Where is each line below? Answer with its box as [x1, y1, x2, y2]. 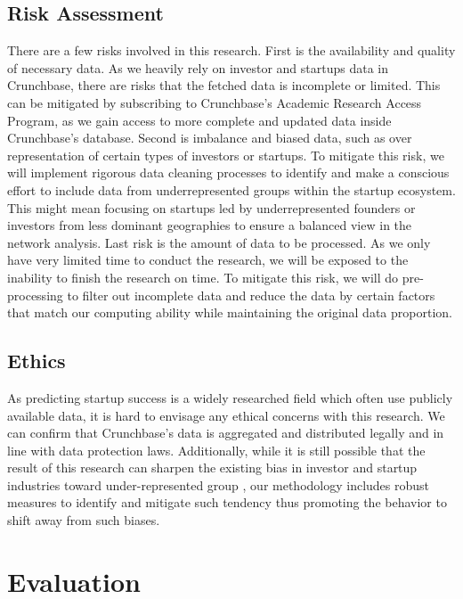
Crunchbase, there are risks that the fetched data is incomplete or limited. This [7, 76, 441, 94]
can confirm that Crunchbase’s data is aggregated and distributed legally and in [7, 423, 444, 442]
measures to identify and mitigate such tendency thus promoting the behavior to [7, 493, 447, 512]
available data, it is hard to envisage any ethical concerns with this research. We [7, 406, 445, 424]
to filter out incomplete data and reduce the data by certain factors [67, 285, 435, 304]
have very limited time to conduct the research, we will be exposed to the [7, 250, 409, 269]
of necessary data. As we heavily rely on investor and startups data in [7, 58, 388, 77]
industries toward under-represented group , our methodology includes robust [7, 475, 430, 494]
